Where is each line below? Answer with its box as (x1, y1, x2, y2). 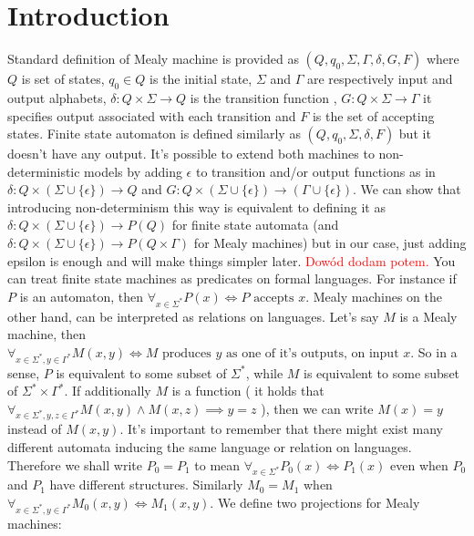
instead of (7, 419, 62, 438)
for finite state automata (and (171, 215, 339, 234)
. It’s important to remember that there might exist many (119, 419, 444, 438)
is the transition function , (190, 88, 337, 107)
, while (245, 363, 283, 382)
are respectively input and (307, 69, 453, 88)
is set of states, (21, 69, 105, 88)
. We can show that (353, 180, 461, 199)
